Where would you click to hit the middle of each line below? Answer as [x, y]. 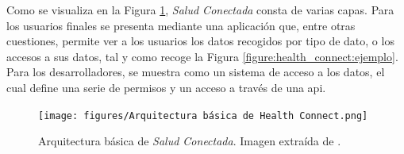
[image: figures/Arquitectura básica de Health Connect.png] [203, 115]
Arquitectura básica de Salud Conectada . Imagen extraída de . [190, 141]
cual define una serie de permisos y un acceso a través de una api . [166, 87]
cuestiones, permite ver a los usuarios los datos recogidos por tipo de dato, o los [200, 41]
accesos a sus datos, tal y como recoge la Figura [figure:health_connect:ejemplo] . [202, 56]
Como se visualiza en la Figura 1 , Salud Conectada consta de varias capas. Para [200, 10]
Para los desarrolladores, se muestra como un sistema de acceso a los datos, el [196, 72]
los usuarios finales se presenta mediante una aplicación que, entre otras [181, 25]
